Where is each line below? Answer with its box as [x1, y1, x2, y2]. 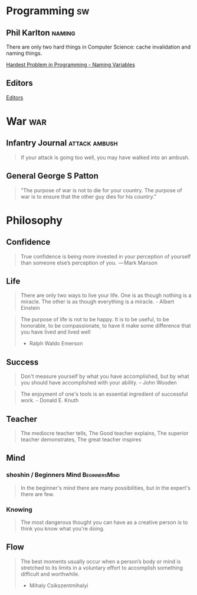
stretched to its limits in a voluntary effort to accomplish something [20, 564, 183, 571]
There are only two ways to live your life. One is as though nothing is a [20, 292, 192, 299]
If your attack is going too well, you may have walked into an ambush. [20, 154, 190, 161]
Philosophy [6, 214, 63, 227]
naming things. [6, 50, 42, 57]
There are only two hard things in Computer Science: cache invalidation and [6, 43, 191, 50]
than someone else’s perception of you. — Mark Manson [20, 259, 158, 266]
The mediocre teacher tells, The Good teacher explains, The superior [20, 430, 189, 437]
